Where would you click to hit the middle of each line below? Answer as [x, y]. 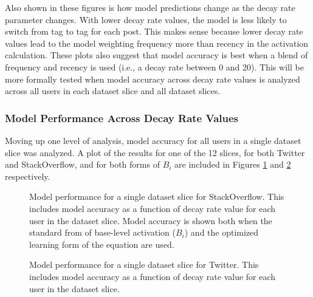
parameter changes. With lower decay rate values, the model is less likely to [146, 19]
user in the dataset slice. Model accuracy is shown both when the [151, 220]
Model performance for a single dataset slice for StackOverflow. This [157, 196]
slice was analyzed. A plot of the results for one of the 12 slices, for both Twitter [155, 152]
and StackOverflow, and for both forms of [82, 164]
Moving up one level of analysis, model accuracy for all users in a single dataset [153, 140]
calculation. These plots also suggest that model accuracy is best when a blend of [156, 55]
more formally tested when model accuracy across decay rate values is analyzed [153, 79]
